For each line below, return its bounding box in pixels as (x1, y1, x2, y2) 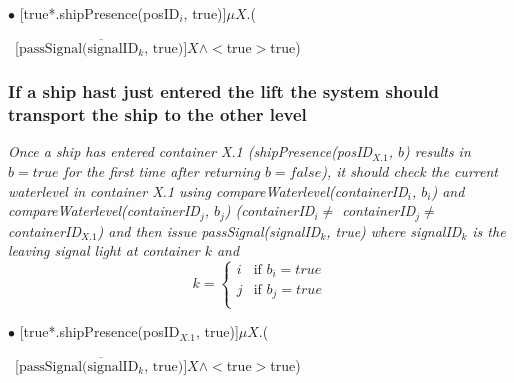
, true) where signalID (326, 220, 462, 241)
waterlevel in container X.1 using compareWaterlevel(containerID (8, 180, 408, 201)
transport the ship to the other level (8, 102, 307, 127)
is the (472, 220, 506, 241)
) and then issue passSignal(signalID (97, 220, 321, 241)
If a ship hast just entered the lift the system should (8, 79, 439, 104)
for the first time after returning (63, 160, 260, 181)
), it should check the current (321, 160, 498, 181)
